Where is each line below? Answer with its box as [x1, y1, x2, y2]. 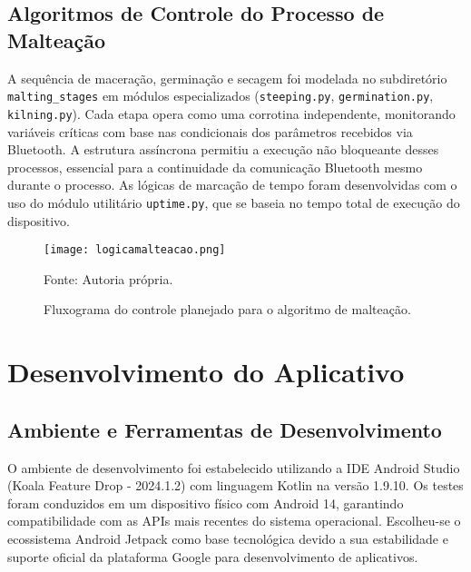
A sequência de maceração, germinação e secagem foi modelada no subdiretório [7, 68, 447, 87]
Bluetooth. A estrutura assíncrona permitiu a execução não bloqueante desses [7, 140, 439, 159]
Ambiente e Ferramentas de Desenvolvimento [7, 415, 442, 443]
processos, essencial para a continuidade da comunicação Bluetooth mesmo [7, 157, 423, 176]
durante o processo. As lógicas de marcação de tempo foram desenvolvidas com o [7, 175, 457, 194]
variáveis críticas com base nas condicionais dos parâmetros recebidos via [7, 122, 413, 141]
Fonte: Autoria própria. [44, 269, 173, 288]
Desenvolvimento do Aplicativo [7, 353, 405, 390]
